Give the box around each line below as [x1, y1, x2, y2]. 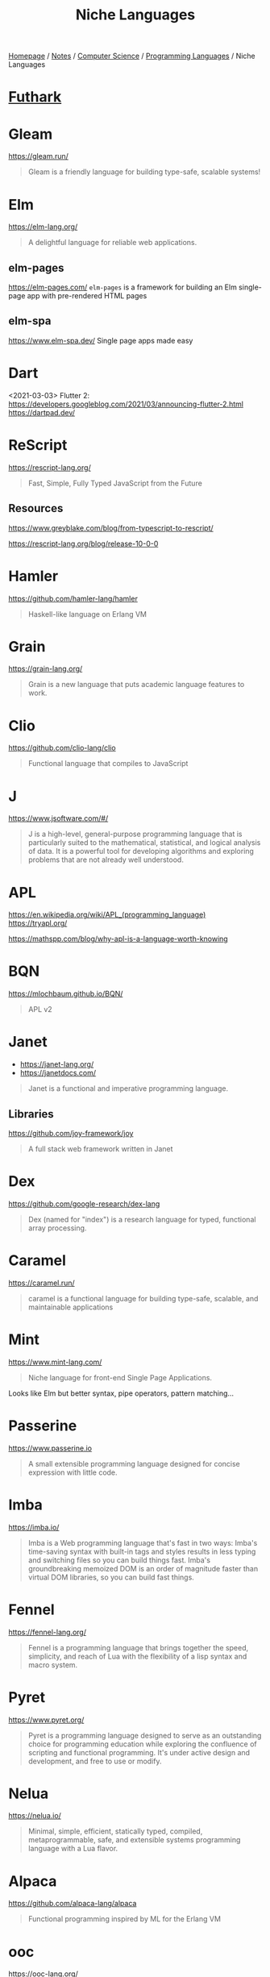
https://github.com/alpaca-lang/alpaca [8, 1899, 137, 1908]
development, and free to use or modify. [27, 1756, 162, 1766]
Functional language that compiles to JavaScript [27, 759, 189, 768]
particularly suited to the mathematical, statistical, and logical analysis [27, 838, 261, 847]
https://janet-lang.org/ [19, 1059, 94, 1069]
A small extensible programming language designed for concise [27, 1459, 240, 1468]
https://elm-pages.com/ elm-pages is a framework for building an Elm [8, 282, 238, 292]
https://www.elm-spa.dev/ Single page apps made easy [8, 335, 193, 345]
